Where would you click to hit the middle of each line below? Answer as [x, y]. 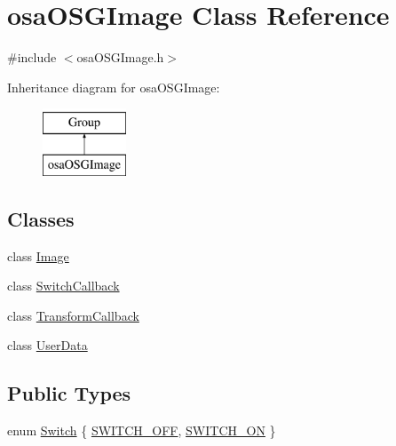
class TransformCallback [73, 315]
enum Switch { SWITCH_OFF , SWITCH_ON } [142, 430]
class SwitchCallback [63, 286]
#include [32, 57]
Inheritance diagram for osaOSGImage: [114, 87]
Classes [41, 218]
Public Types [69, 393]
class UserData [48, 345]
